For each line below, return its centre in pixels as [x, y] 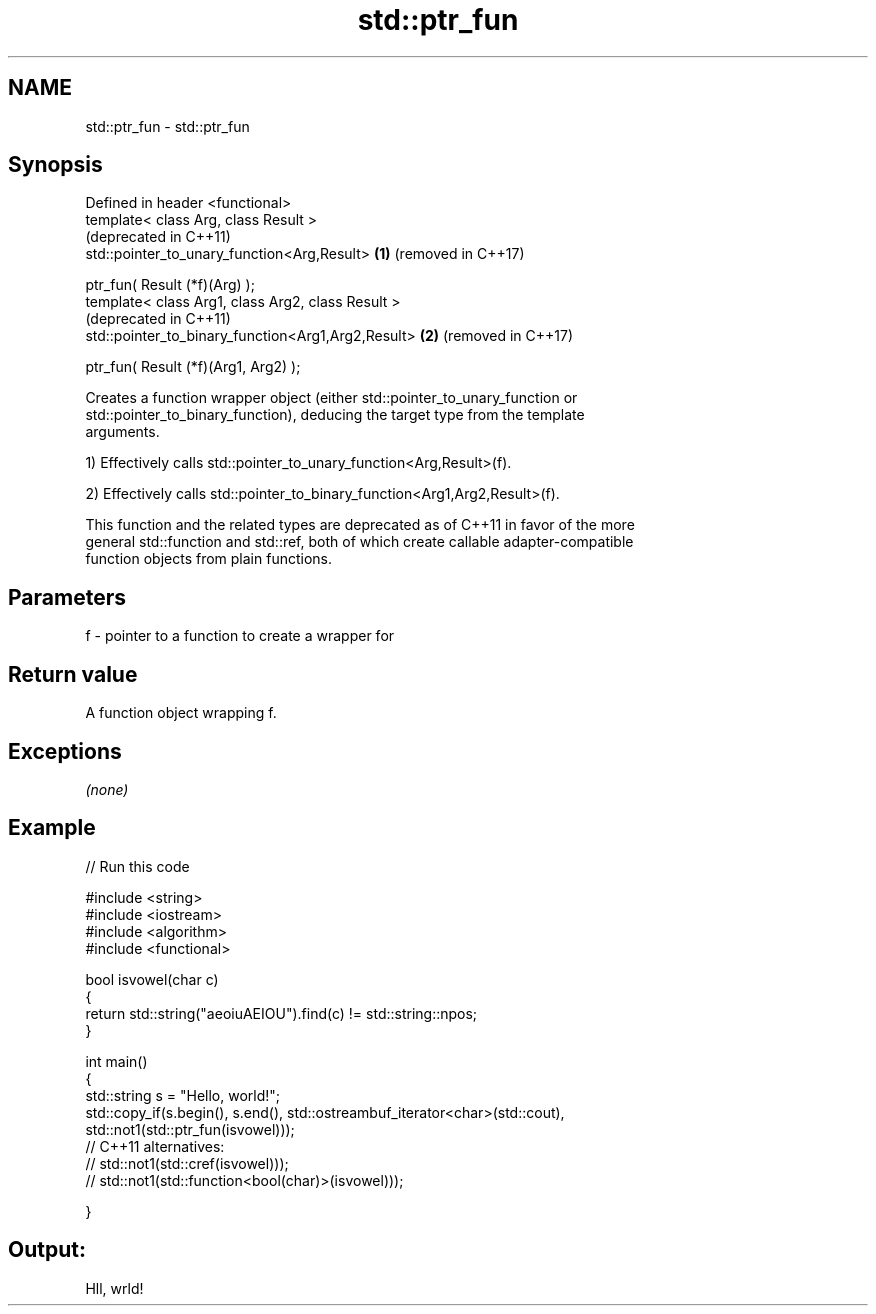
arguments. [122, 432]
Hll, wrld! [114, 1288]
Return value [73, 674]
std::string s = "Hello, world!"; [183, 1095]
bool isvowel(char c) [152, 979]
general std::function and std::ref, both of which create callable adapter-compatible [359, 542]
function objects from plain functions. [209, 559]
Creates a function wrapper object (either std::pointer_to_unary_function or [331, 398]
